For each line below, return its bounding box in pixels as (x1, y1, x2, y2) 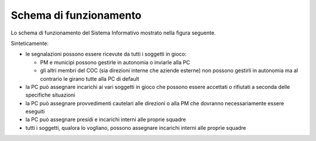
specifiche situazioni (25, 91, 75, 99)
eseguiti (25, 108, 45, 115)
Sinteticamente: (11, 40, 49, 47)
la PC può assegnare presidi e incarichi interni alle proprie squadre (25, 116, 187, 123)
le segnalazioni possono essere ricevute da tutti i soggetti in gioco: (25, 50, 187, 58)
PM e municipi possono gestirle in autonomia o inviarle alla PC (40, 59, 190, 66)
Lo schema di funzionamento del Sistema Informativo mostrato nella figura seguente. (11, 29, 216, 36)
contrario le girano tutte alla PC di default (40, 75, 140, 82)
